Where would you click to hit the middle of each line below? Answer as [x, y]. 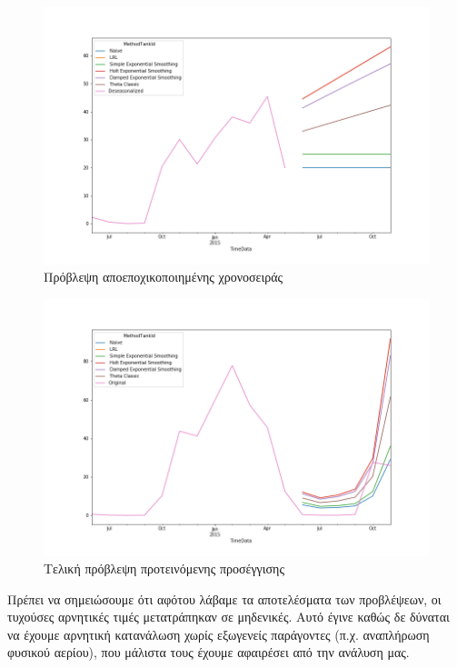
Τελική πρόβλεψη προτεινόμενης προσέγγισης [164, 568]
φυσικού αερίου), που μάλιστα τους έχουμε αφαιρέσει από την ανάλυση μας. [209, 652]
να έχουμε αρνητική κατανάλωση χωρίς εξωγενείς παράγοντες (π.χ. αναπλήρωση [219, 634]
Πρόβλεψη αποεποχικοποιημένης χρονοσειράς [164, 277]
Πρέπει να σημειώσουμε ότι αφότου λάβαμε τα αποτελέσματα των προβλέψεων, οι [224, 598]
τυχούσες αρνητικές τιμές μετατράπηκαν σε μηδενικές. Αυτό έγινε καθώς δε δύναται [228, 617]
